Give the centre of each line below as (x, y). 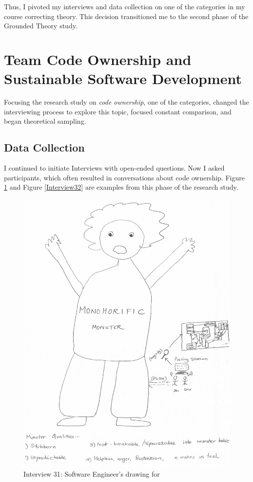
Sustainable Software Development (123, 78)
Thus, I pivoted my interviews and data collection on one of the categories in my (125, 6)
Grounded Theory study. (41, 26)
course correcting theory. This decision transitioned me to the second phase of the (126, 16)
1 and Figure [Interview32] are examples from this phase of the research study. (121, 187)
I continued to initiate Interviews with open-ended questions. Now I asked (114, 168)
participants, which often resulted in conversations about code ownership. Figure (124, 177)
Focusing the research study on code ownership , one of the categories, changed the (126, 102)
